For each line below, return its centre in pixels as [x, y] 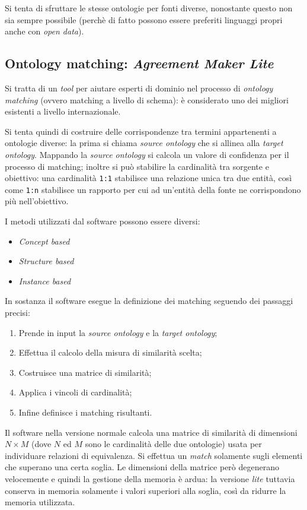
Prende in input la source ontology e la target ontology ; [118, 332]
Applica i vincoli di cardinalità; [75, 392]
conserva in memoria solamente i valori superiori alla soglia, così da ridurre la [145, 490]
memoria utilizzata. [40, 502]
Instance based [45, 281]
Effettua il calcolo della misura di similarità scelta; [110, 352]
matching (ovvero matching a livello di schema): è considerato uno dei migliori [147, 99]
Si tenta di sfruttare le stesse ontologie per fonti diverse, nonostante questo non [149, 8]
